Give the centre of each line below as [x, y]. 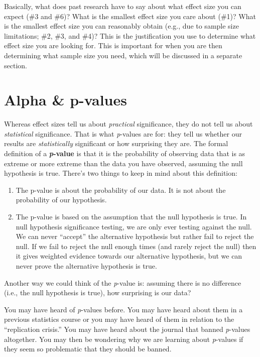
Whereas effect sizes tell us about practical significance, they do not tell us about [128, 124]
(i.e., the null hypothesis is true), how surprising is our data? [98, 292]
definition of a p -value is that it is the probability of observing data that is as [125, 153]
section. [16, 65]
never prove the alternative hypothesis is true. [86, 266]
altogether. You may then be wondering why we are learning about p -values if [124, 339]
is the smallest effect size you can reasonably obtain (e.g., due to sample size [121, 26]
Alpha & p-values [66, 100]
